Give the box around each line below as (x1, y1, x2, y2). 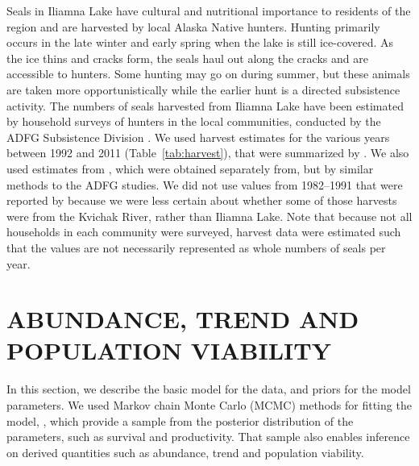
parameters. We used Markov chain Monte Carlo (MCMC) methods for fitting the (6, 397, 412, 413)
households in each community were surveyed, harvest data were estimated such (6, 223, 401, 240)
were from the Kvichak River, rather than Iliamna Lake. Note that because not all (6, 207, 413, 224)
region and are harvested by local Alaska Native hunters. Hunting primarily (6, 18, 380, 35)
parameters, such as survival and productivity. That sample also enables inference (6, 428, 410, 445)
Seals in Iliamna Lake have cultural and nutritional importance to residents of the (6, 2, 411, 19)
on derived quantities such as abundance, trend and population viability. (6, 443, 364, 460)
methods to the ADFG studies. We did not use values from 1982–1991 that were (6, 176, 403, 193)
